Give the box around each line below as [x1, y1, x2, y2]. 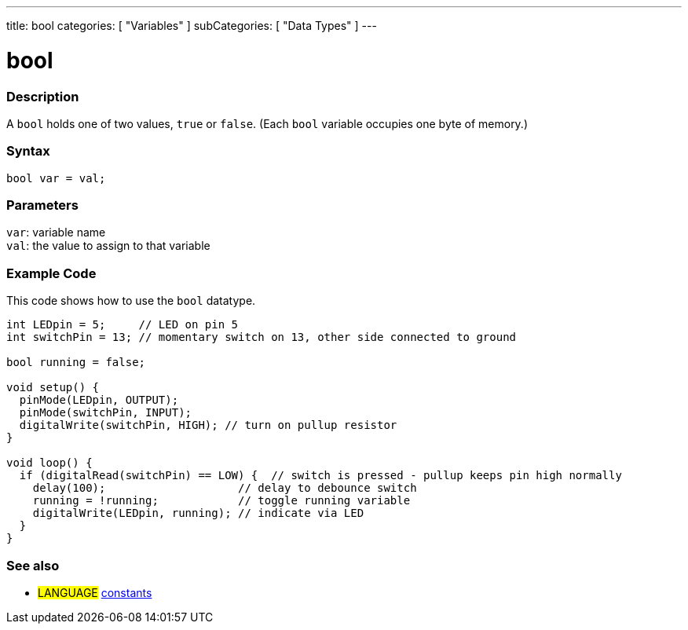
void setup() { [6, 381, 100, 394]
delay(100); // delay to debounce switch [32, 482, 417, 495]
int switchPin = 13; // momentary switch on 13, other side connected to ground [6, 331, 517, 344]
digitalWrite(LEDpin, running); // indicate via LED [32, 507, 364, 520]
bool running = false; [6, 356, 146, 369]
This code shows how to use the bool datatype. [6, 294, 256, 308]
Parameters [6, 197, 79, 213]
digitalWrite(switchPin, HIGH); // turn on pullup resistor [19, 419, 397, 432]
